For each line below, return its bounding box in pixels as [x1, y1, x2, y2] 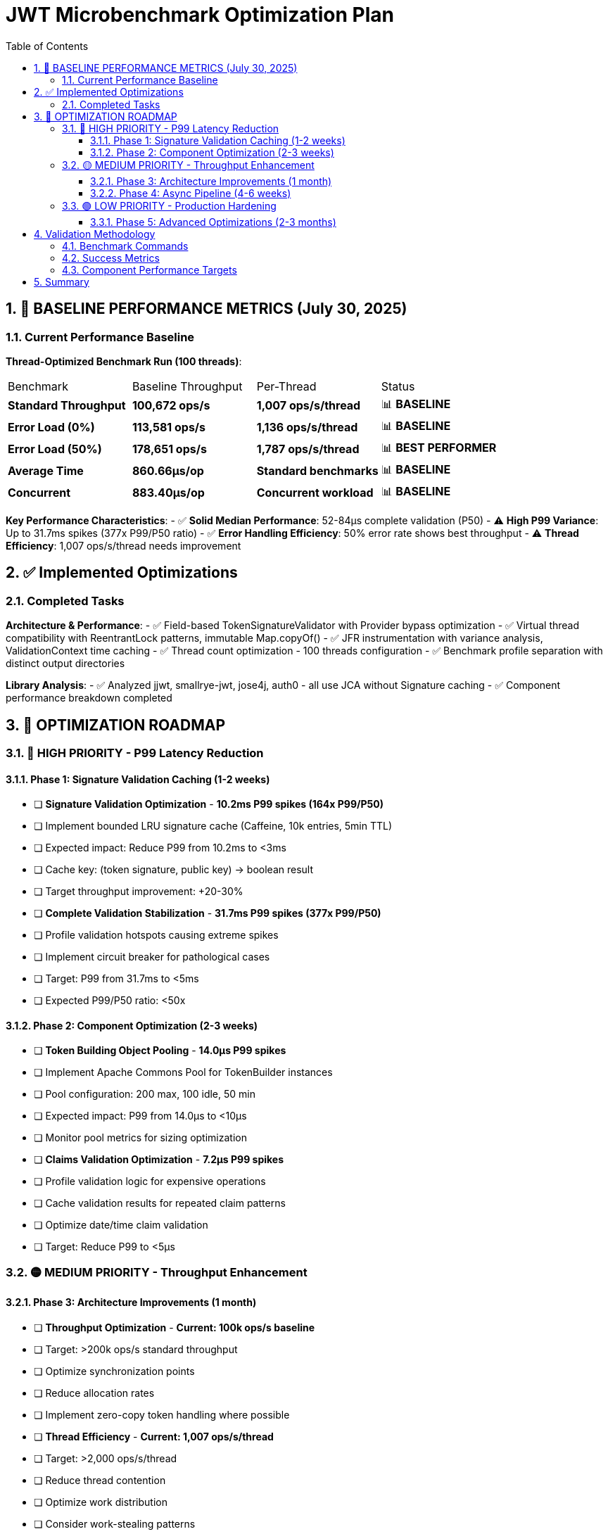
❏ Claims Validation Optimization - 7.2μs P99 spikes [34, 1153, 284, 1166]
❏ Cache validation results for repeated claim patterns [34, 1197, 286, 1210]
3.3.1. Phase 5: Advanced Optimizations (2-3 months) [90, 215, 336, 228]
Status [381, 379, 415, 393]
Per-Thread [256, 379, 317, 393]
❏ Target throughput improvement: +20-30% [34, 885, 243, 898]
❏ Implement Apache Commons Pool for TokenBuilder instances [34, 1066, 333, 1079]
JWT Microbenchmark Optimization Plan [6, 3, 394, 27]
